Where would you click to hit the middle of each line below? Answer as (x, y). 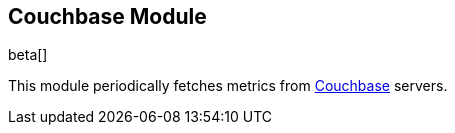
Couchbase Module (107, 16)
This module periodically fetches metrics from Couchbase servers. (228, 86)
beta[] (28, 55)
